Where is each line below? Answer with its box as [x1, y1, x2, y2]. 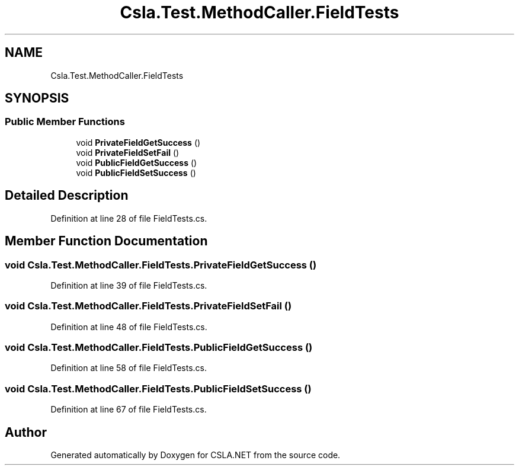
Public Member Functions [5, 116, 125, 128]
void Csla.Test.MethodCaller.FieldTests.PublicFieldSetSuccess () [5, 382, 312, 395]
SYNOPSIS [5, 91, 69, 106]
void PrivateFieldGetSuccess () [76, 137, 201, 148]
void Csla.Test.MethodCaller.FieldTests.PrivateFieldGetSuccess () [5, 258, 317, 271]
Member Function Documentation [5, 234, 208, 249]
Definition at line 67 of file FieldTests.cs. [50, 404, 207, 415]
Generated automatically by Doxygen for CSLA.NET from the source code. [50, 449, 341, 460]
